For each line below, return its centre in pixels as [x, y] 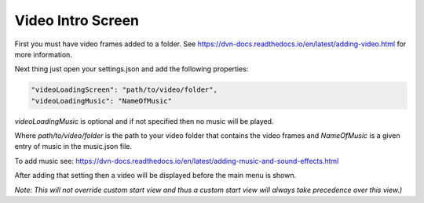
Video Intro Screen [77, 20]
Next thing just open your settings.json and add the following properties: [132, 69]
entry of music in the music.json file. [73, 147]
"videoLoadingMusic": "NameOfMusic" [102, 101]
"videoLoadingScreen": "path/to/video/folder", [124, 90]
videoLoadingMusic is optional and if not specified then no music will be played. [144, 121]
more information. [43, 54]
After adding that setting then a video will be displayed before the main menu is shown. [155, 176]
